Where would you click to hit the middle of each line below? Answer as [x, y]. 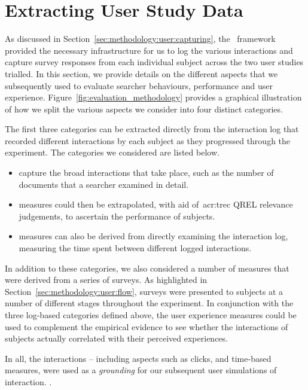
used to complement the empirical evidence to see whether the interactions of [147, 326]
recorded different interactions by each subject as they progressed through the [148, 140]
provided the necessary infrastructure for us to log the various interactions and [149, 50]
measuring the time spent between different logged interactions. [135, 248]
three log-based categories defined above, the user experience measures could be [151, 315]
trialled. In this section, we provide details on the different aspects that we [141, 73]
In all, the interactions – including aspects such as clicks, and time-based [138, 358]
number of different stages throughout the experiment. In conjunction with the [149, 303]
